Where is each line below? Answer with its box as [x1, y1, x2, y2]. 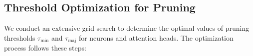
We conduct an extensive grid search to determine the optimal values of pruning [4, 23, 250, 33]
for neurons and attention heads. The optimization [78, 32, 234, 43]
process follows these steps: [4, 43, 86, 53]
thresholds [4, 32, 35, 43]
